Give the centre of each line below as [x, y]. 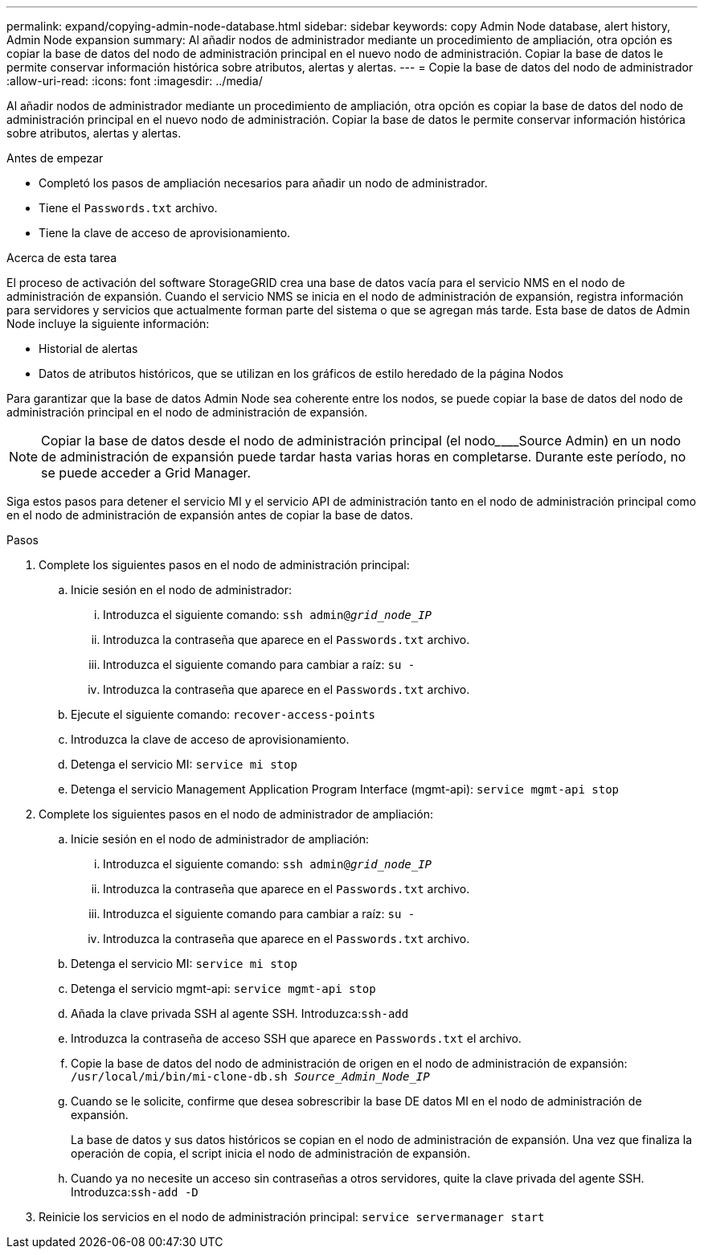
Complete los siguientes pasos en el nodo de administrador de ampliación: [236, 814]
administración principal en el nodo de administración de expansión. [187, 412]
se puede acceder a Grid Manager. [146, 473]
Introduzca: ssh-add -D [135, 1192]
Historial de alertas [88, 349]
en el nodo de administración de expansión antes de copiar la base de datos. [210, 515]
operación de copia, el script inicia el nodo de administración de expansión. [271, 1153]
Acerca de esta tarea [62, 258]
